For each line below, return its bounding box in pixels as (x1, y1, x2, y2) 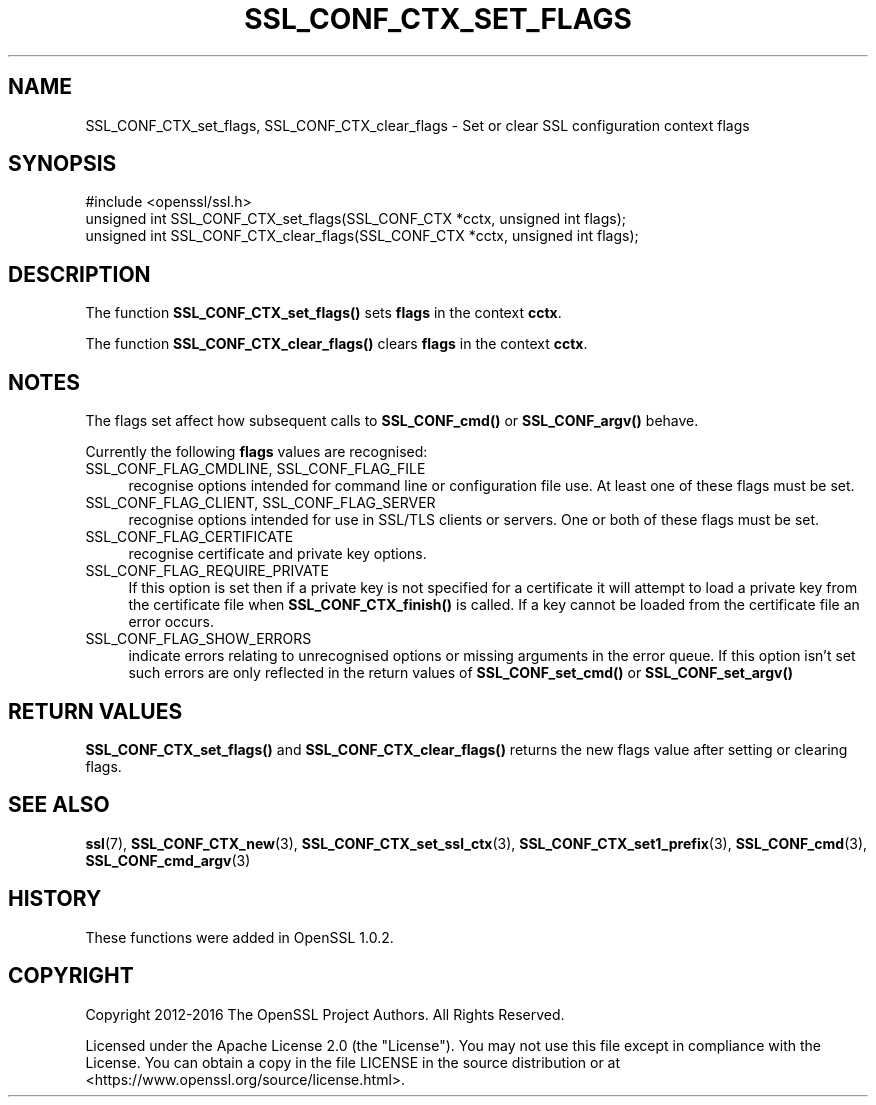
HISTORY (8, 886, 102, 912)
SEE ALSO (8, 792, 110, 818)
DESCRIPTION (8, 261, 151, 287)
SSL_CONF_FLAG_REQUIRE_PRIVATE (85, 562, 329, 580)
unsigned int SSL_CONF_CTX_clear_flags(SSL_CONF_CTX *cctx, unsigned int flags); (85, 227, 639, 245)
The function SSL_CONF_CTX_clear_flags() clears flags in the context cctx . (85, 335, 588, 353)
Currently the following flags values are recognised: (85, 443, 428, 461)
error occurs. (128, 613, 215, 631)
